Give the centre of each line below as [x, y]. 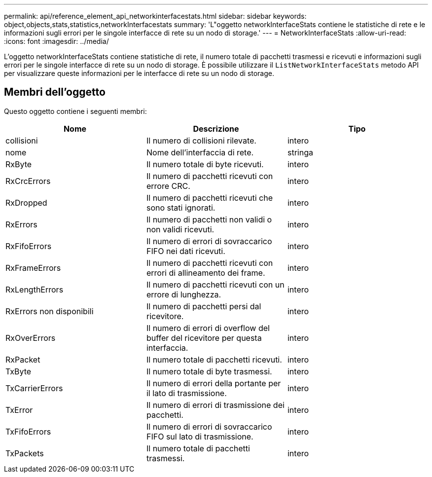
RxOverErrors [31, 338]
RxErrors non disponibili [50, 311]
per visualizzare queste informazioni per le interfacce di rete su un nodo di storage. [139, 73]
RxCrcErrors [28, 181]
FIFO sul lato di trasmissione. [200, 436]
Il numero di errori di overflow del [208, 328]
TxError [19, 410]
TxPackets [25, 453]
